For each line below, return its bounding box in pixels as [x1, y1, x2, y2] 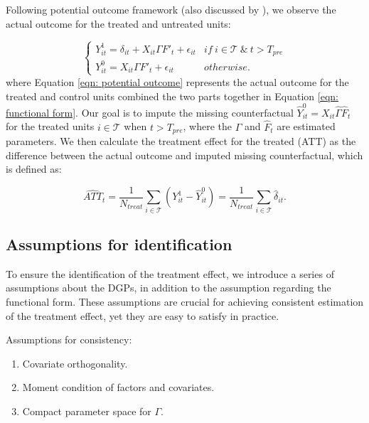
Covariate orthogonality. [22, 355, 128, 370]
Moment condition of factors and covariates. [22, 380, 215, 395]
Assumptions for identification [6, 233, 232, 255]
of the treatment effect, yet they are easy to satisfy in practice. [6, 308, 279, 323]
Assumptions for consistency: [6, 332, 132, 347]
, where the [183, 119, 232, 134]
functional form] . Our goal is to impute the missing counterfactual [6, 105, 294, 119]
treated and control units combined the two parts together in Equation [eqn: [6, 88, 338, 103]
